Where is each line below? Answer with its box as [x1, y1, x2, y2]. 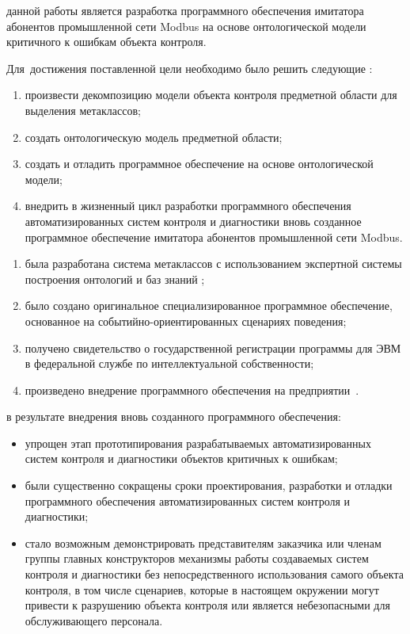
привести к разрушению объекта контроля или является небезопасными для [25, 597, 390, 613]
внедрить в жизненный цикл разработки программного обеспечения [25, 197, 351, 214]
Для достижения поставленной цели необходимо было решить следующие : [6, 59, 373, 76]
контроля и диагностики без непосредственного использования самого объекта [25, 566, 404, 582]
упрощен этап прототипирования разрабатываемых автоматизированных [25, 434, 371, 451]
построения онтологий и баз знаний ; [25, 270, 205, 287]
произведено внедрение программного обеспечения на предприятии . [25, 381, 359, 398]
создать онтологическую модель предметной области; [25, 128, 283, 145]
